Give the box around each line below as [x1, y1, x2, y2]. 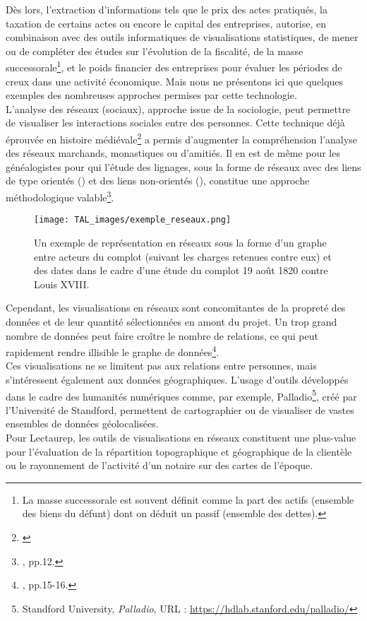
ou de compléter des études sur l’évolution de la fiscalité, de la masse [6, 43, 303, 58]
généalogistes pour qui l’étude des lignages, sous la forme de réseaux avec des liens [6, 159, 361, 174]
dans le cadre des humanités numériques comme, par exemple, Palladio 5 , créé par [6, 386, 357, 403]
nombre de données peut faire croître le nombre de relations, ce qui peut [6, 328, 318, 343]
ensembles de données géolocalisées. [6, 416, 159, 431]
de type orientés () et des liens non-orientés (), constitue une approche [6, 173, 310, 188]
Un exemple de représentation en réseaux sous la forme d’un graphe [34, 235, 327, 249]
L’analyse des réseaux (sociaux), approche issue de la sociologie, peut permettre [6, 101, 351, 116]
